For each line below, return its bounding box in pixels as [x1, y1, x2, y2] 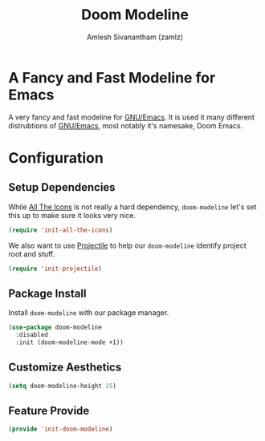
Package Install [8, 286, 87, 300]
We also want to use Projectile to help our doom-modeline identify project [8, 241, 247, 250]
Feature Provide [8, 403, 90, 418]
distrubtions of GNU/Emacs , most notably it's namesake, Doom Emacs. [8, 120, 243, 130]
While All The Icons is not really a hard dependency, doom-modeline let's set [8, 202, 257, 212]
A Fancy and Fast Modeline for [8, 68, 216, 87]
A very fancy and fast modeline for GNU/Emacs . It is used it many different [8, 112, 255, 122]
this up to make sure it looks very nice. [8, 210, 137, 220]
